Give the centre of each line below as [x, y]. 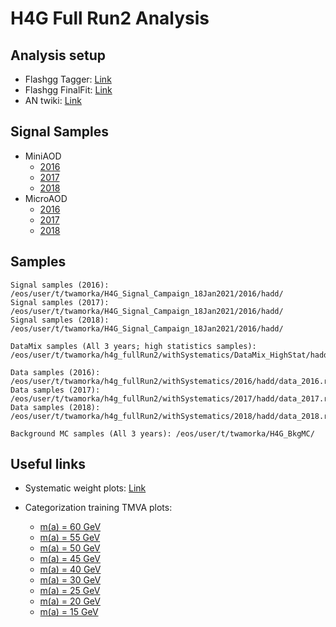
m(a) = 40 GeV [70, 569]
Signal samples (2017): [60, 302]
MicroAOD [46, 198]
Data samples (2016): [55, 372]
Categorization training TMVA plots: [98, 508]
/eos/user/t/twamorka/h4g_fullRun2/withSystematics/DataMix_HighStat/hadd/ [171, 355]
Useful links [48, 464]
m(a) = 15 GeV [69, 612]
